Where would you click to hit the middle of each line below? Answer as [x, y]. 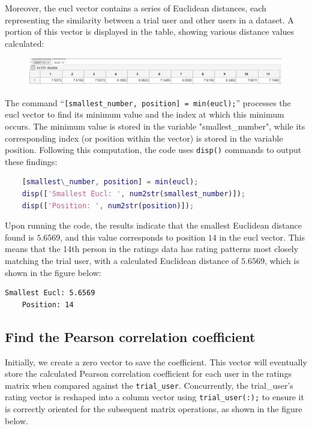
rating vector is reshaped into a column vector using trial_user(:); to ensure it [154, 397]
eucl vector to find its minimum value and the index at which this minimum [145, 114]
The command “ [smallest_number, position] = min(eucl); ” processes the [148, 102]
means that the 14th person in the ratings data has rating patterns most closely [152, 249]
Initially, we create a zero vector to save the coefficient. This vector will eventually [156, 361]
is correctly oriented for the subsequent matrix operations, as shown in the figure [154, 409]
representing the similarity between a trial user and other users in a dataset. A [149, 19]
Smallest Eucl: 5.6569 [50, 293]
